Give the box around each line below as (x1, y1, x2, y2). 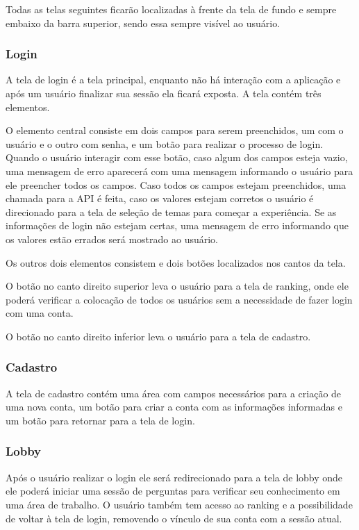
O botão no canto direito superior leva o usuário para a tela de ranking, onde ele (6, 279, 349, 293)
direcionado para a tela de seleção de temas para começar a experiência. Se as (6, 204, 337, 219)
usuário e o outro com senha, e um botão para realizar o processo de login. (6, 136, 324, 151)
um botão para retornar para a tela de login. (6, 413, 195, 427)
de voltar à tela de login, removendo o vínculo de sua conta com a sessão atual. (6, 511, 342, 525)
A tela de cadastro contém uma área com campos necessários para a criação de (6, 386, 342, 400)
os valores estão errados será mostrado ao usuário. (6, 231, 219, 246)
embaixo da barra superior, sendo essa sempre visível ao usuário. (6, 15, 281, 30)
